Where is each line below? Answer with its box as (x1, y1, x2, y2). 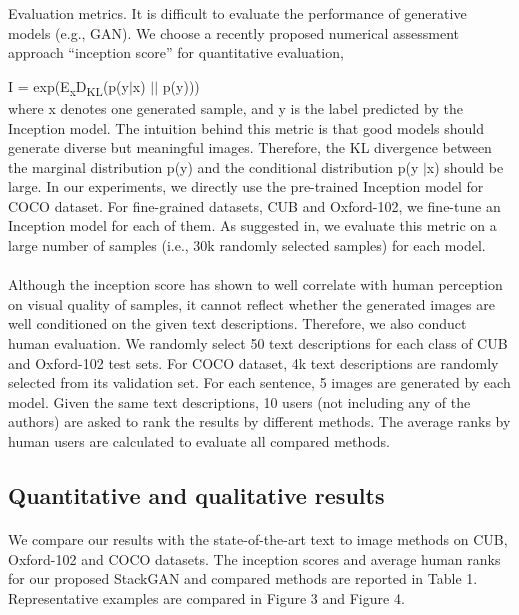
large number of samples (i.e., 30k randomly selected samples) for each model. (8, 235, 486, 256)
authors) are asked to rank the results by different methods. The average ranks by (8, 411, 511, 432)
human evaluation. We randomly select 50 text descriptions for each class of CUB (8, 333, 508, 354)
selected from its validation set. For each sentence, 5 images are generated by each (8, 372, 511, 393)
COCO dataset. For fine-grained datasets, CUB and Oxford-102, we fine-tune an (8, 195, 501, 216)
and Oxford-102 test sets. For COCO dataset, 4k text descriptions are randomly (8, 352, 499, 373)
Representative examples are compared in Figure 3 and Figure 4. (8, 587, 405, 608)
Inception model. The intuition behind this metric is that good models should (8, 117, 484, 138)
